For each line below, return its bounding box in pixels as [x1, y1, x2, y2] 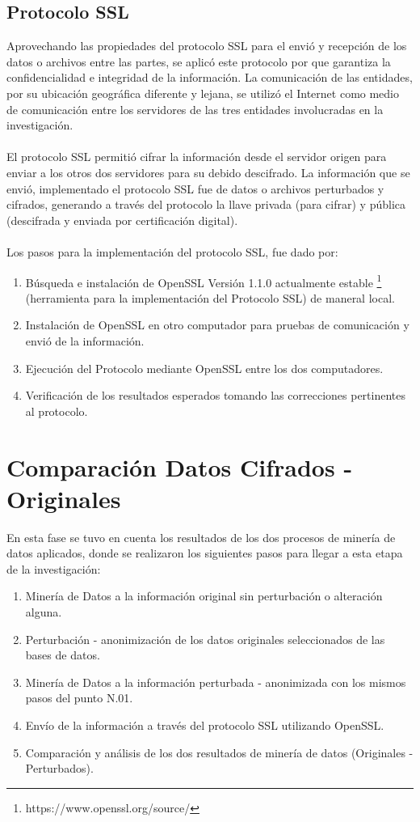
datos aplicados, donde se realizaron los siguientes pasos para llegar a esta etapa [6, 544, 403, 561]
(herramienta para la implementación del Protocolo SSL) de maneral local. [25, 289, 395, 306]
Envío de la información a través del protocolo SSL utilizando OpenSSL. [25, 716, 384, 733]
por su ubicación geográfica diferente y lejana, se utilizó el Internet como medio [6, 84, 400, 101]
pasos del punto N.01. [25, 689, 133, 706]
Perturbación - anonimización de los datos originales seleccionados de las [25, 630, 385, 647]
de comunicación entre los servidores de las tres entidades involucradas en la [6, 100, 384, 117]
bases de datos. [25, 646, 100, 663]
